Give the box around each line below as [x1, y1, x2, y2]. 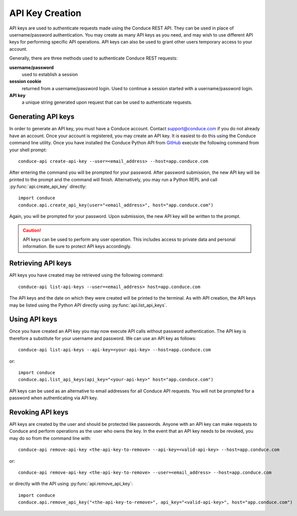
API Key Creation [9, 8, 82, 19]
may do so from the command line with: [9, 435, 91, 441]
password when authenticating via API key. [9, 395, 98, 401]
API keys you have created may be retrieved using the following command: [9, 272, 164, 278]
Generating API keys [9, 113, 75, 121]
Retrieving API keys [9, 259, 72, 268]
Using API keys [9, 315, 58, 324]
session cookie [9, 78, 42, 85]
